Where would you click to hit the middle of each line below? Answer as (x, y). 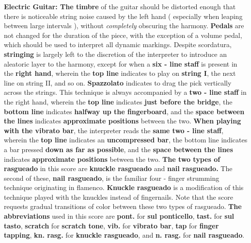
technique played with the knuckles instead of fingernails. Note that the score (118, 197)
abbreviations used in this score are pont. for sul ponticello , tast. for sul (119, 216)
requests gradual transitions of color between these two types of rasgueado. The (123, 206)
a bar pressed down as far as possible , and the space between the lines (118, 149)
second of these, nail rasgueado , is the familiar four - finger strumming (112, 178)
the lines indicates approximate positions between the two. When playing (123, 121)
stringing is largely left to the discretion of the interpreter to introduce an (116, 54)
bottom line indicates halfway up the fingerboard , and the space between (124, 111)
